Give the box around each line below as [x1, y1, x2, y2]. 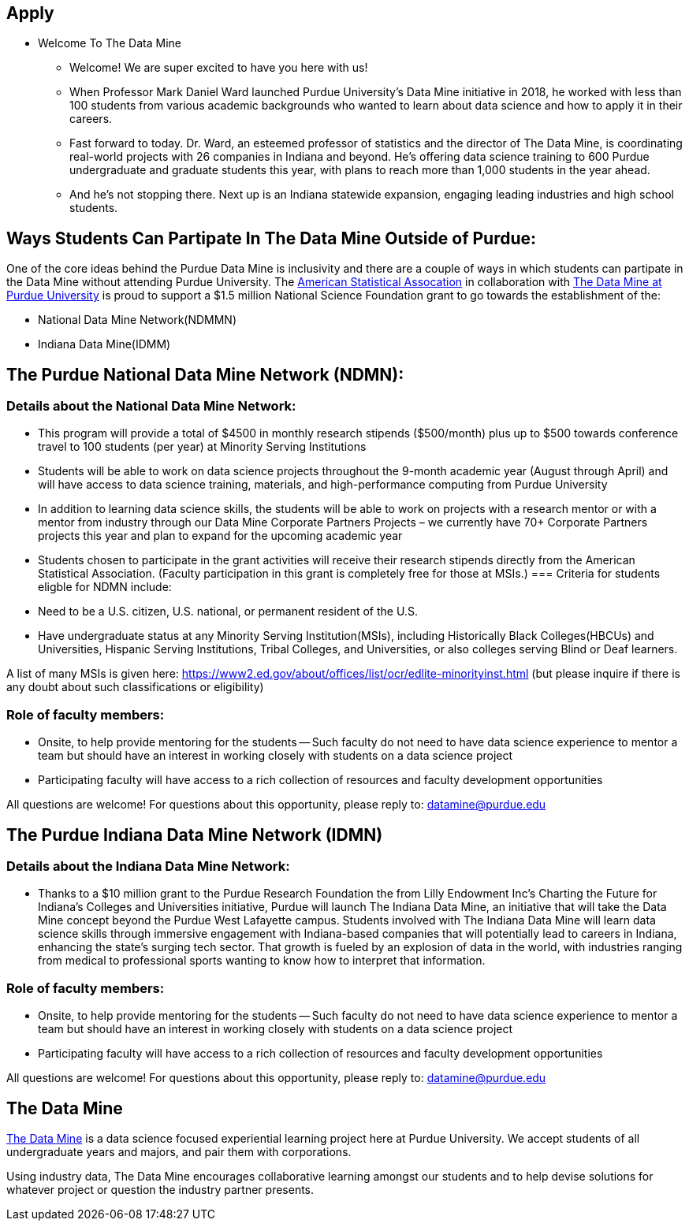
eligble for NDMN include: [38, 580, 172, 594]
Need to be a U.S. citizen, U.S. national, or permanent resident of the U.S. [38, 604, 418, 619]
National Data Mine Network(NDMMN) [38, 313, 237, 327]
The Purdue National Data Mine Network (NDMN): [6, 364, 404, 385]
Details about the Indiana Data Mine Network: [6, 858, 290, 875]
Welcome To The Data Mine [38, 36, 181, 50]
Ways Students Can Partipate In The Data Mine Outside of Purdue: [6, 228, 537, 248]
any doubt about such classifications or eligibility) [6, 680, 264, 694]
